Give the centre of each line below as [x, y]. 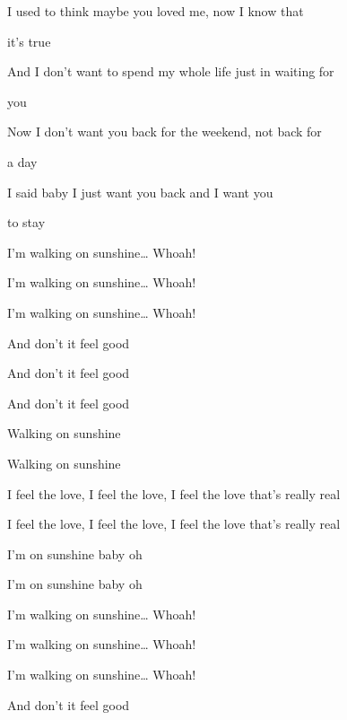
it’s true [29, 41]
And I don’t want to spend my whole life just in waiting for [171, 71]
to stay [26, 222]
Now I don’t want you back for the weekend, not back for [165, 132]
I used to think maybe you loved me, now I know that [156, 11]
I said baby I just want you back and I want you [140, 192]
